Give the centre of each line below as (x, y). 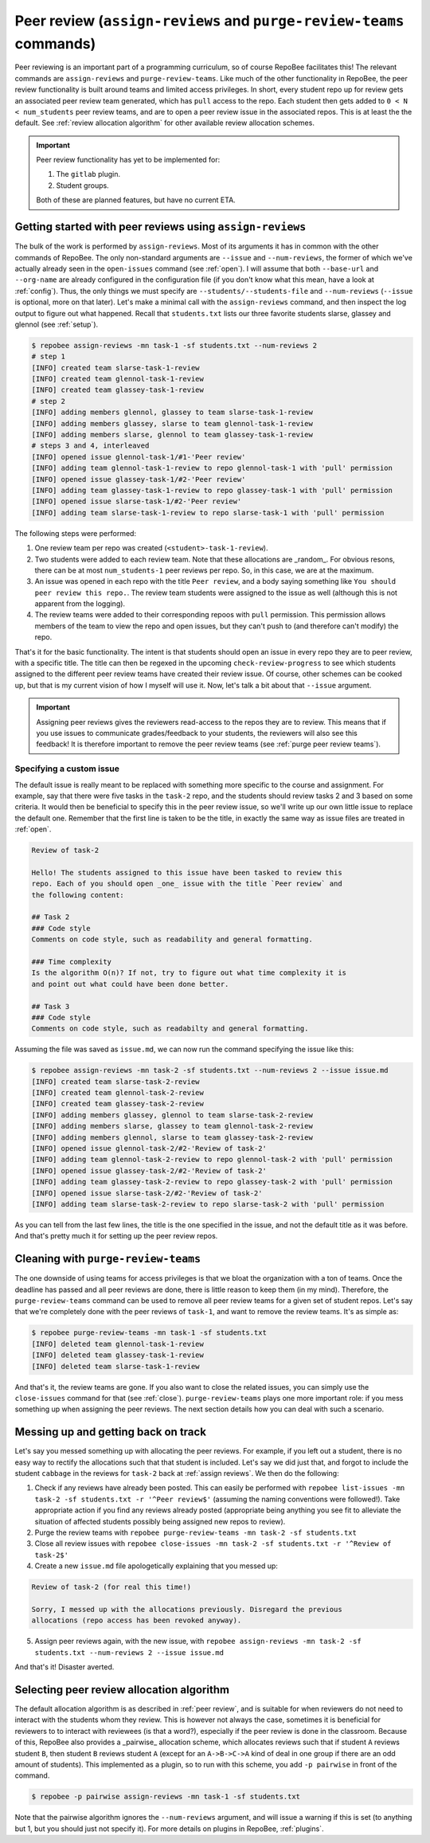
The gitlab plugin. (88, 174)
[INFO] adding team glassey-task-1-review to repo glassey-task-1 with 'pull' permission (212, 490)
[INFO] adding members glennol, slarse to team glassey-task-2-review (172, 1137)
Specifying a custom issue (67, 769)
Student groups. (82, 185)
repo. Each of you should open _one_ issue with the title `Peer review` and (187, 884)
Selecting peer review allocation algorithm (122, 1690)
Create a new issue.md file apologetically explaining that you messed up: (156, 1566)
